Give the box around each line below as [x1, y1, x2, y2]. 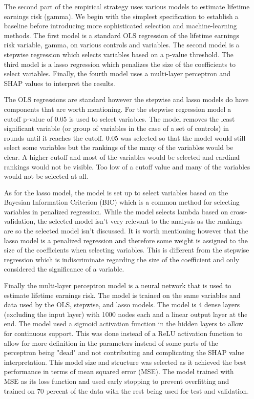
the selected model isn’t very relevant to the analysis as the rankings [37, 216, 243, 226]
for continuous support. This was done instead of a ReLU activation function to [4, 328, 243, 338]
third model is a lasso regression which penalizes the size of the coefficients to [4, 59, 236, 69]
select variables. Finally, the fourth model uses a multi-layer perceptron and [4, 68, 231, 79]
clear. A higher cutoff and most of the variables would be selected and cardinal [4, 151, 240, 162]
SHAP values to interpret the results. [4, 78, 115, 88]
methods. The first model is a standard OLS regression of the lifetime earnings [4, 30, 239, 40]
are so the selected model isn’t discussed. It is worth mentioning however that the [4, 226, 248, 236]
